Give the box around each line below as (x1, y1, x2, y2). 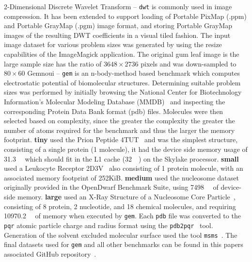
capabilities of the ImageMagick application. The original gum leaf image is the (4, 49, 239, 59)
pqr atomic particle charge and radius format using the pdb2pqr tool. (4, 220, 213, 230)
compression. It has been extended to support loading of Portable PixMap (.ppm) (4, 11, 247, 21)
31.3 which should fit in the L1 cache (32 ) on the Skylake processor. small (4, 153, 239, 164)
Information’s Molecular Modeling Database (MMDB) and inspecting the (4, 97, 225, 107)
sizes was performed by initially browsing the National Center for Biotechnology (4, 87, 242, 97)
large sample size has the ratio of (4, 58, 102, 68)
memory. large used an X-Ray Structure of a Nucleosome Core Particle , (17, 192, 236, 201)
